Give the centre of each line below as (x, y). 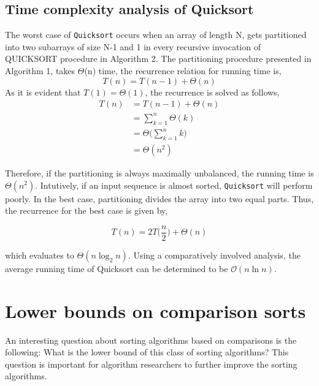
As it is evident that (43, 92)
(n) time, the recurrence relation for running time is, (183, 71)
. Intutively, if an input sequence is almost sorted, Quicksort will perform (174, 185)
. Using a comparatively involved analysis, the (214, 255)
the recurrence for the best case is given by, (86, 210)
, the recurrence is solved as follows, (212, 92)
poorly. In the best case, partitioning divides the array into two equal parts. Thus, (159, 198)
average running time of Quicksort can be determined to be (117, 268)
